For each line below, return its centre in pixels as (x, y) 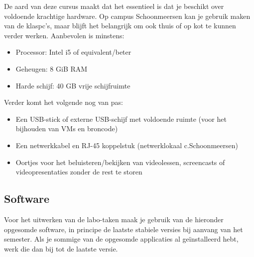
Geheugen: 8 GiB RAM (52, 68)
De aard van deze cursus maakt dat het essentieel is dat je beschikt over (114, 6)
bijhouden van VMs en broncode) (67, 128)
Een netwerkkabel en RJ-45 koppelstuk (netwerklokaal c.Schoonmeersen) (127, 145)
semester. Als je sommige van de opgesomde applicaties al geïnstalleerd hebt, (121, 239)
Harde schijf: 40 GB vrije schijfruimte (73, 85)
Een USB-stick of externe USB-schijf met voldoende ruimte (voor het (121, 119)
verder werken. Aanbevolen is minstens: (64, 35)
